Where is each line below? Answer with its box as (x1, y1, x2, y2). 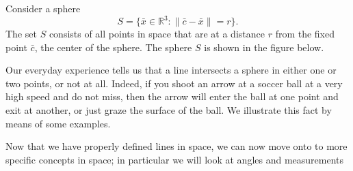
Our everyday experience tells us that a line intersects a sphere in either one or (5, 63, 337, 77)
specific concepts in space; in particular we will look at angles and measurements (5, 152, 344, 166)
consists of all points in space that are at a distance (49, 27, 265, 41)
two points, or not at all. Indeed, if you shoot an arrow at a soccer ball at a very (5, 76, 343, 90)
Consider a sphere (5, 1, 81, 15)
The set (5, 27, 37, 41)
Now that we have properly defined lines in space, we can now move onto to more (5, 139, 348, 153)
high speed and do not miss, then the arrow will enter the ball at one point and (5, 89, 339, 104)
